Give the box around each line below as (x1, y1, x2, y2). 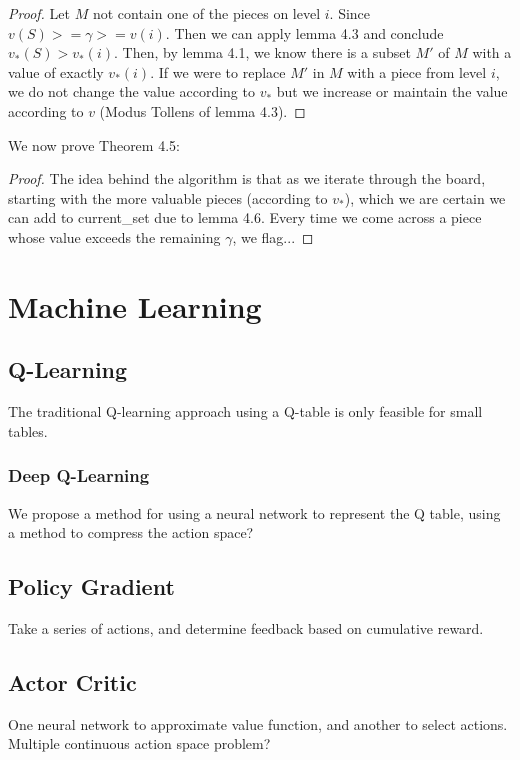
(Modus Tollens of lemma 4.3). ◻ (99, 100, 306, 121)
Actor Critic (8, 666, 137, 697)
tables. (8, 420, 48, 441)
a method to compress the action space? (8, 522, 254, 543)
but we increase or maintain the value (276, 81, 508, 102)
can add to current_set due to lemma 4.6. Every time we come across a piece (8, 207, 482, 228)
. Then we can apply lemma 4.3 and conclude (165, 22, 444, 43)
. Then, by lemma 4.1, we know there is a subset (114, 42, 411, 63)
